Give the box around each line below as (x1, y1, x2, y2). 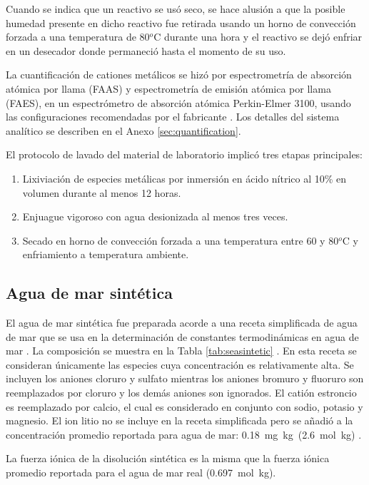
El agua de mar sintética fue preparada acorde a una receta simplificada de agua (6, 315, 358, 330)
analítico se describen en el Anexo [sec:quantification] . (6, 123, 241, 138)
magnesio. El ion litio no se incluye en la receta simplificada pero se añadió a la (6, 413, 353, 428)
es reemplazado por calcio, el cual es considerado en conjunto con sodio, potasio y (6, 399, 363, 414)
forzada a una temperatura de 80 (6, 29, 150, 44)
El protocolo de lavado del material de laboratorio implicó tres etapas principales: (6, 147, 363, 162)
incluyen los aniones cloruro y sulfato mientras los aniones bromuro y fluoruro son (6, 371, 364, 386)
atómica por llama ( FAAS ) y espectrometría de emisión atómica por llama (6, 81, 331, 96)
